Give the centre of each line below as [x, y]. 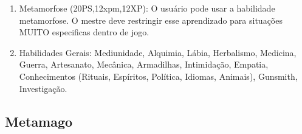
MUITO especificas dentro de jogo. [84, 32]
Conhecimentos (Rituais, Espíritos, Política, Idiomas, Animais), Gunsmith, [158, 76]
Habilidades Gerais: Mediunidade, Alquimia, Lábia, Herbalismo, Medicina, [158, 52]
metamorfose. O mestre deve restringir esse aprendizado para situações [151, 20]
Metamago [39, 121]
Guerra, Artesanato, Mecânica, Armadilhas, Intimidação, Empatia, [144, 64]
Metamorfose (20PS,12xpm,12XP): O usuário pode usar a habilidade [147, 8]
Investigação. [43, 88]
